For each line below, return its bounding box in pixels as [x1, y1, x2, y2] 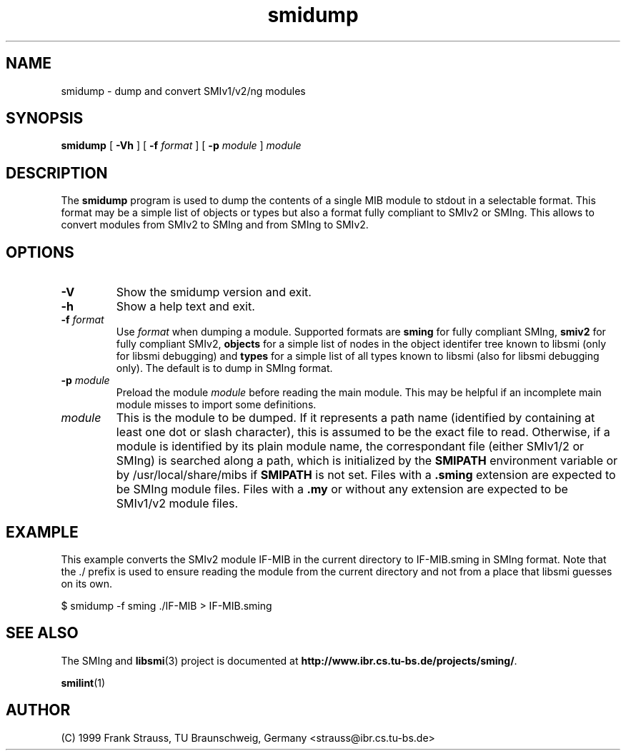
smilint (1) [61, 676, 106, 689]
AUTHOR [6, 701, 71, 720]
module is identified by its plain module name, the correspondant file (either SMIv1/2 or [116, 439, 584, 454]
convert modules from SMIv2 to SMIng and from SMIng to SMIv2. [61, 218, 369, 231]
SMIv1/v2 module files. [116, 496, 239, 511]
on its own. [61, 577, 113, 590]
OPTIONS [6, 243, 74, 261]
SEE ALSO [6, 624, 79, 642]
